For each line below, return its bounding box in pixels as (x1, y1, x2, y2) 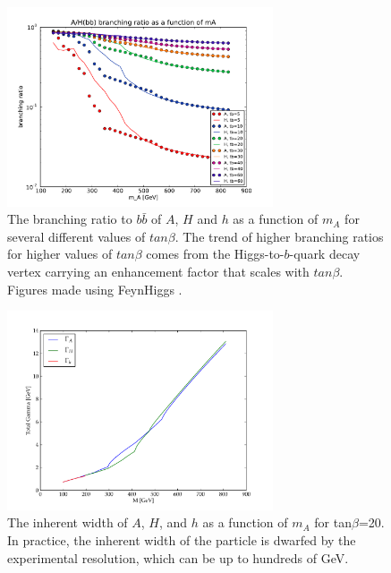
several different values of (7, 227, 146, 245)
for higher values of (7, 244, 113, 263)
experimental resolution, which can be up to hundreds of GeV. (7, 548, 349, 567)
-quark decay (289, 244, 361, 263)
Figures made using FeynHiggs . (7, 279, 183, 298)
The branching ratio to (7, 210, 132, 228)
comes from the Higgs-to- (146, 244, 285, 263)
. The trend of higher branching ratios (174, 227, 384, 245)
